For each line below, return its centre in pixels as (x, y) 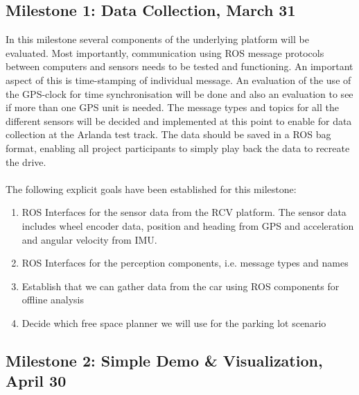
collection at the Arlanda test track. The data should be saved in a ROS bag (168, 134)
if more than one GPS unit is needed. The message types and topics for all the (173, 107)
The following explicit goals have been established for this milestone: (151, 188)
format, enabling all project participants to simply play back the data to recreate (178, 148)
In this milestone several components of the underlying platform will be (157, 39)
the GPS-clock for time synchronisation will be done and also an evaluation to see (179, 93)
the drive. (26, 161)
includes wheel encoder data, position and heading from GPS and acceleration (188, 225)
